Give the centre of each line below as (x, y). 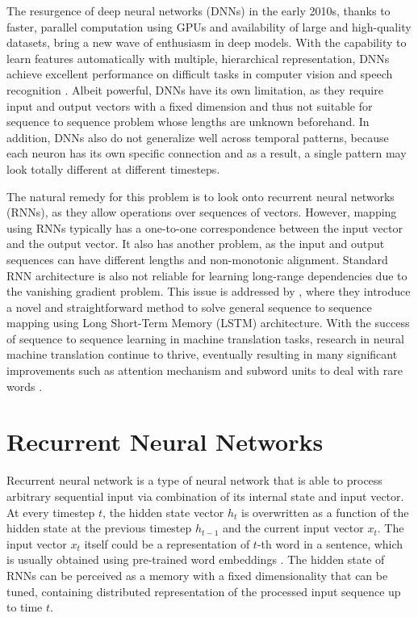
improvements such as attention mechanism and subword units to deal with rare (205, 370)
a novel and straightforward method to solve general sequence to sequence (189, 307)
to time (25, 607)
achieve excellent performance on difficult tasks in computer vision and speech (200, 74)
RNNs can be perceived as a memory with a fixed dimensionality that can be (197, 575)
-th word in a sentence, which (330, 543)
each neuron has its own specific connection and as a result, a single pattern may (207, 153)
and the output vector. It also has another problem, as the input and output (196, 244)
